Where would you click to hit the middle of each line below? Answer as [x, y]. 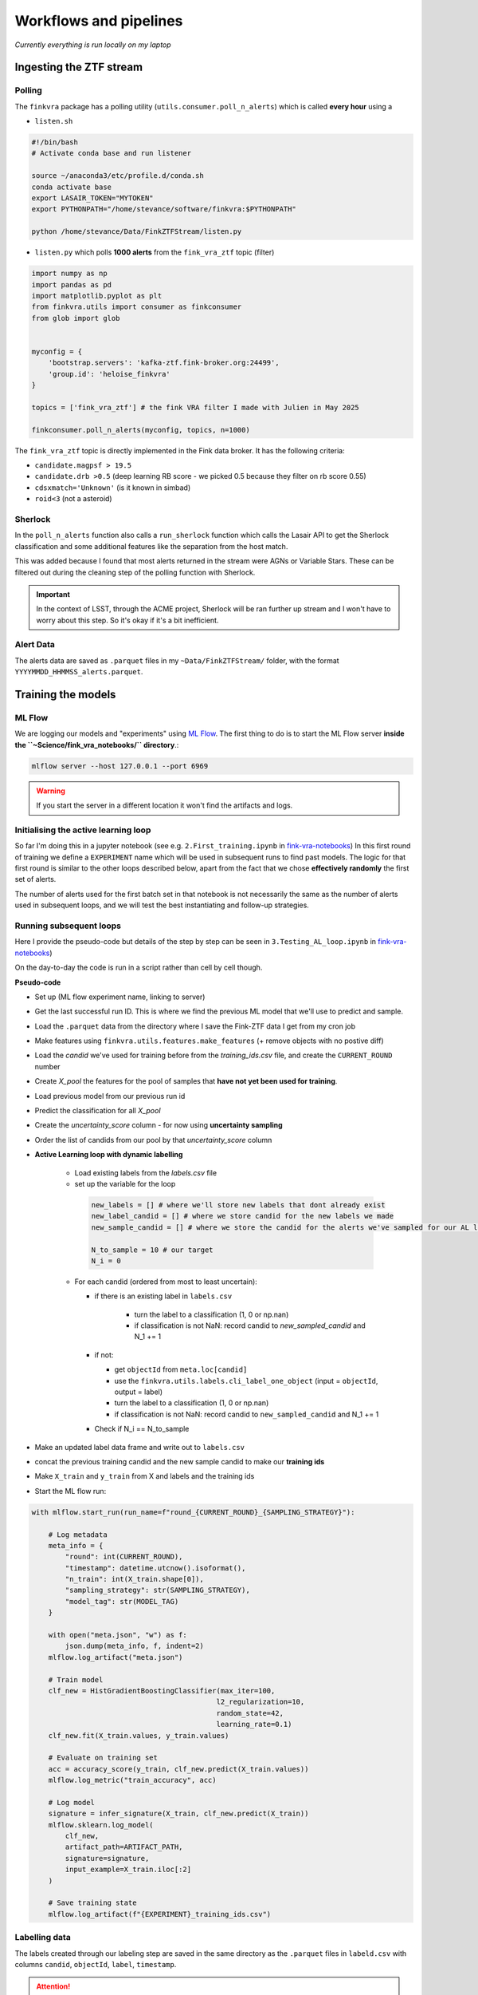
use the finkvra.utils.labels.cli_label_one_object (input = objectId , [246, 1381]
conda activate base [71, 187]
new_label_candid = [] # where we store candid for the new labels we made [243, 1216]
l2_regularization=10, [261, 1702]
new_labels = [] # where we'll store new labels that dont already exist [238, 1205]
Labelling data [43, 1938]
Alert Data [35, 645]
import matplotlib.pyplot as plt [97, 296]
